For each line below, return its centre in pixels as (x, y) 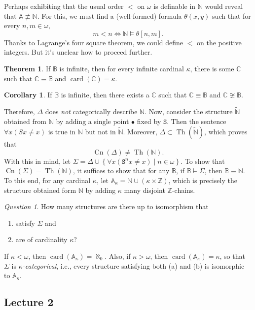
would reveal (224, 6)
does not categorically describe (91, 111)
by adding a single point (92, 121)
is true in (62, 132)
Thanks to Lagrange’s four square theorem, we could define (94, 42)
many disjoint (145, 190)
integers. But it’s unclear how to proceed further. (78, 52)
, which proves (226, 132)
